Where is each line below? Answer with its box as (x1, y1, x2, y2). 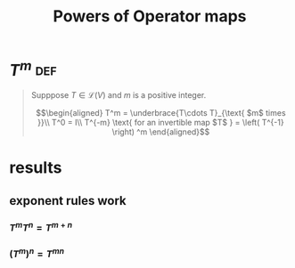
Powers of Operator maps (53, 6, 247, 27)
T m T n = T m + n (9, 220, 73, 234)
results (9, 158, 62, 178)
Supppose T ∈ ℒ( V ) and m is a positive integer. (30, 90, 207, 101)
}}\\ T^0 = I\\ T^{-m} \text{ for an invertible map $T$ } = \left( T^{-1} (37, 118, 284, 128)
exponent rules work (9, 193, 127, 208)
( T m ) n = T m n (9, 246, 65, 260)
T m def (9, 56, 57, 80)
